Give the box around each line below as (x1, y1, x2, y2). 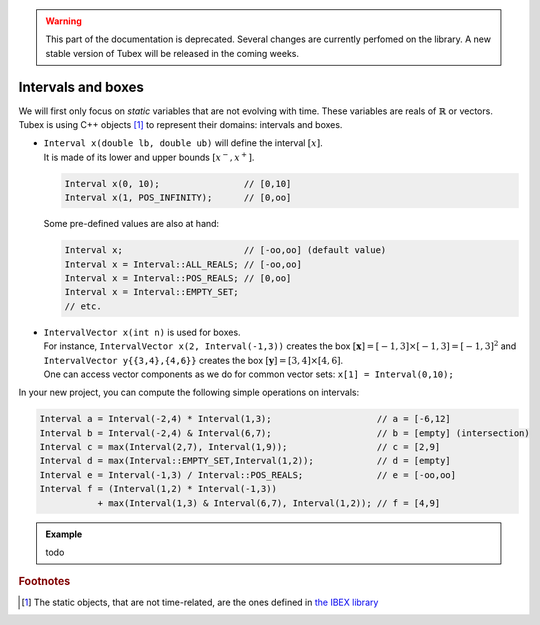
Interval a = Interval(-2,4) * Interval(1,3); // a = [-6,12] (39, 413, 452, 425)
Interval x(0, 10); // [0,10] (64, 178, 292, 189)
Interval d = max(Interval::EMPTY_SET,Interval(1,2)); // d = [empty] (39, 455, 452, 467)
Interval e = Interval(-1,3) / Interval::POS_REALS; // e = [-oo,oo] (39, 469, 457, 480)
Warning (45, 15, 82, 27)
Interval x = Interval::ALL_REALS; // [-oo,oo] (64, 258, 302, 270)
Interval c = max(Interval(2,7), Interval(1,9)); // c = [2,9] (39, 441, 441, 453)
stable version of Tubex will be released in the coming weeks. (45, 47, 300, 59)
